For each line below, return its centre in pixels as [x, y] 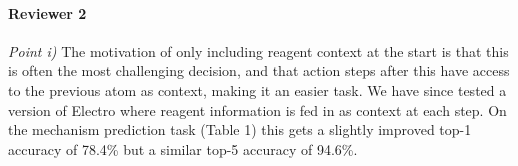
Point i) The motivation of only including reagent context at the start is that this [258, 50]
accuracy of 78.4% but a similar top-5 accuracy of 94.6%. [183, 148]
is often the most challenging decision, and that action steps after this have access [259, 70]
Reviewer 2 [47, 12]
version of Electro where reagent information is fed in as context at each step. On [257, 109]
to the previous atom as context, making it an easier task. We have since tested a [257, 89]
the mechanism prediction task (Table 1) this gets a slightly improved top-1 [240, 129]
